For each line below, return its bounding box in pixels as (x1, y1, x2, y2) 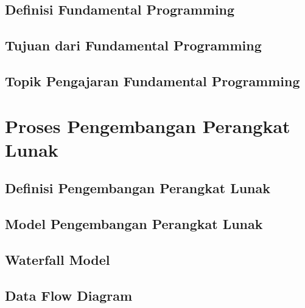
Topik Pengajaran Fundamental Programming (5, 71, 300, 90)
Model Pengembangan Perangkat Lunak (5, 214, 263, 233)
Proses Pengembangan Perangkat (5, 113, 290, 138)
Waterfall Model (5, 250, 110, 269)
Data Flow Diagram (5, 286, 133, 304)
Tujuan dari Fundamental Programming (5, 36, 262, 55)
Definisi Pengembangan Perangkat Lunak (5, 179, 271, 197)
